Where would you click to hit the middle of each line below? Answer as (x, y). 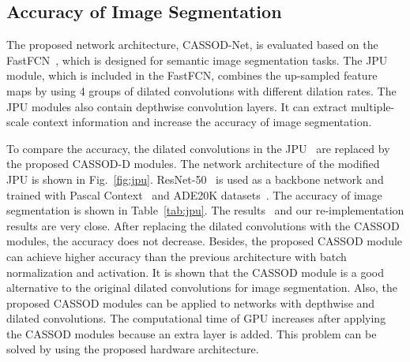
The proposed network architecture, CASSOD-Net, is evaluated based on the (192, 45)
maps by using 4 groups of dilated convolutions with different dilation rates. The (201, 90)
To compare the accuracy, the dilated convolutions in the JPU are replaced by (198, 148)
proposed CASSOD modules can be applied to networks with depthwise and (191, 302)
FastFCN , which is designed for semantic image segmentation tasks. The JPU (197, 60)
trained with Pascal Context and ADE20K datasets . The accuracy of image (194, 194)
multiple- (373, 106)
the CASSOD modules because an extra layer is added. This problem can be (192, 333)
